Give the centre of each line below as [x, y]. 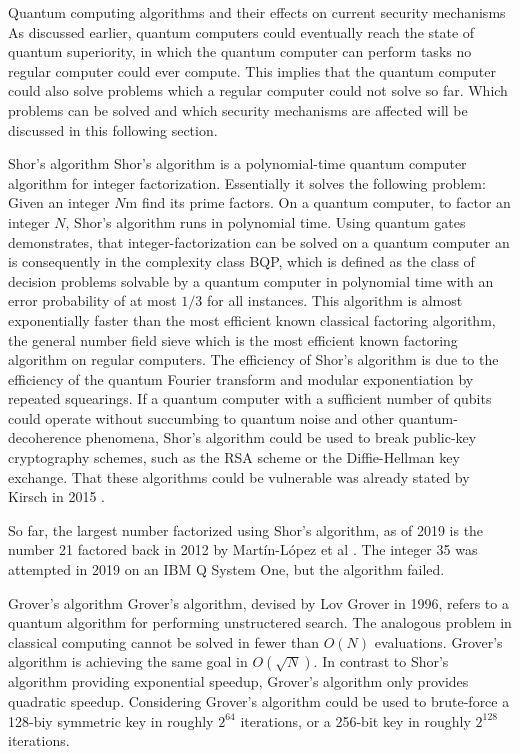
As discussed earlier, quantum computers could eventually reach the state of [241, 31]
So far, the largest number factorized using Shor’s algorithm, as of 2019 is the [246, 529]
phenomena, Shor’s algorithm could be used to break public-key [281, 437]
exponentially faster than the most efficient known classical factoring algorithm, [252, 319]
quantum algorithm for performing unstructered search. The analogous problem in [260, 622]
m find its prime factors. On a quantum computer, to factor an [318, 202]
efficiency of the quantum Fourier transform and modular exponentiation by [241, 378]
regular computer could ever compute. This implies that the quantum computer [252, 70]
